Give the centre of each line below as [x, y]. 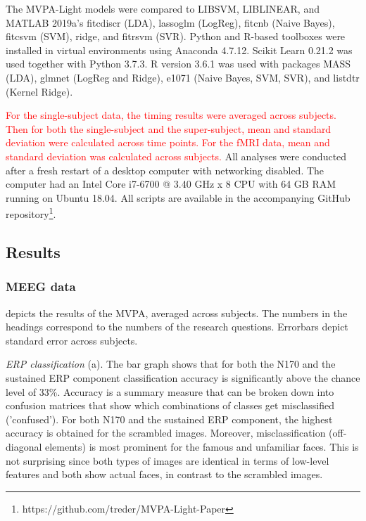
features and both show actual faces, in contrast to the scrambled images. [164, 474]
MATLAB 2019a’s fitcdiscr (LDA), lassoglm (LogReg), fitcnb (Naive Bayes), [170, 22]
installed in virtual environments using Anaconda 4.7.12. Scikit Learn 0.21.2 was [179, 50]
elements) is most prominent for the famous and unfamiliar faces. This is [202, 446]
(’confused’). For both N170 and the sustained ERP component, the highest [169, 419]
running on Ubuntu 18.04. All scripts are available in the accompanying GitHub [178, 197]
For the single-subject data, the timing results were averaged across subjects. [171, 115]
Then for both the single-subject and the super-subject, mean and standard [169, 128]
